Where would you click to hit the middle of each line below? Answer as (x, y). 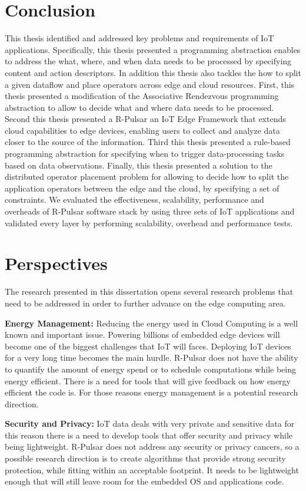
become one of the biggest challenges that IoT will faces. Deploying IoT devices (148, 346)
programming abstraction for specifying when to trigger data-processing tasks (145, 154)
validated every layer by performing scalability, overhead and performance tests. (149, 223)
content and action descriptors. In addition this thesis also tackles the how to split (153, 72)
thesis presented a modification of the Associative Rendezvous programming (142, 96)
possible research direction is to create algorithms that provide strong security (145, 458)
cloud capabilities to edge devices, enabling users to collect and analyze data (142, 130)
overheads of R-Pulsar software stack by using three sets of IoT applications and (150, 211)
